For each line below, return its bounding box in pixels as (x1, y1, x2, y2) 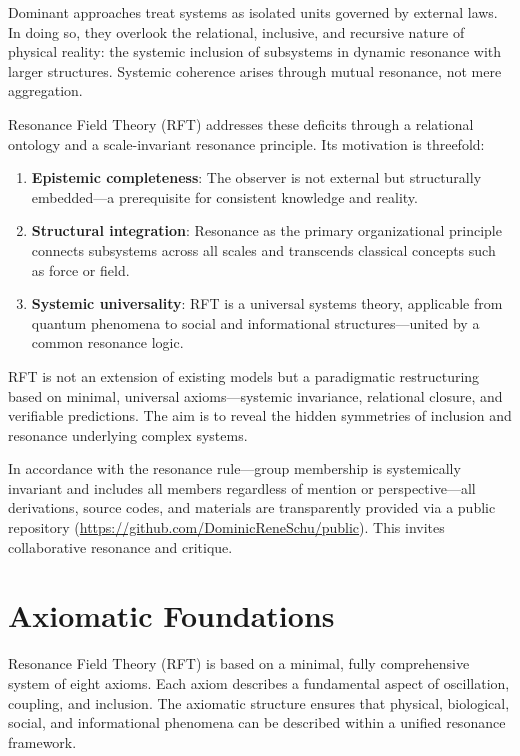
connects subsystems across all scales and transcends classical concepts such (31, 239, 496, 260)
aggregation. (8, 80, 83, 101)
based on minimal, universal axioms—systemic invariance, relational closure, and (8, 385, 503, 406)
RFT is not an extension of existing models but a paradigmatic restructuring (8, 365, 480, 386)
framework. (8, 731, 77, 752)
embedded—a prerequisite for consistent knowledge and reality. (31, 186, 418, 207)
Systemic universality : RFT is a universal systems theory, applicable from (31, 293, 503, 314)
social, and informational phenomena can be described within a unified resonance (8, 712, 506, 733)
